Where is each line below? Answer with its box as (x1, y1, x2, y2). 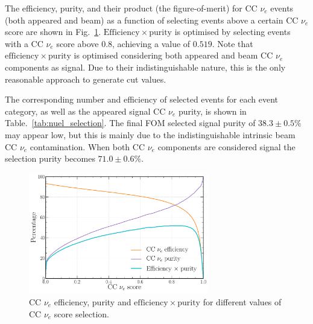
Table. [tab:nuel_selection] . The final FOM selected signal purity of (5, 116, 256, 129)
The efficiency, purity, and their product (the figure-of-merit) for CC (5, 2, 258, 14)
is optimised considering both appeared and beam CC (74, 49, 273, 62)
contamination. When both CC (30, 140, 145, 153)
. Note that (212, 37, 253, 49)
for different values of (203, 296, 282, 308)
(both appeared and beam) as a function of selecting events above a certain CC (5, 13, 299, 26)
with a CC (5, 37, 43, 49)
